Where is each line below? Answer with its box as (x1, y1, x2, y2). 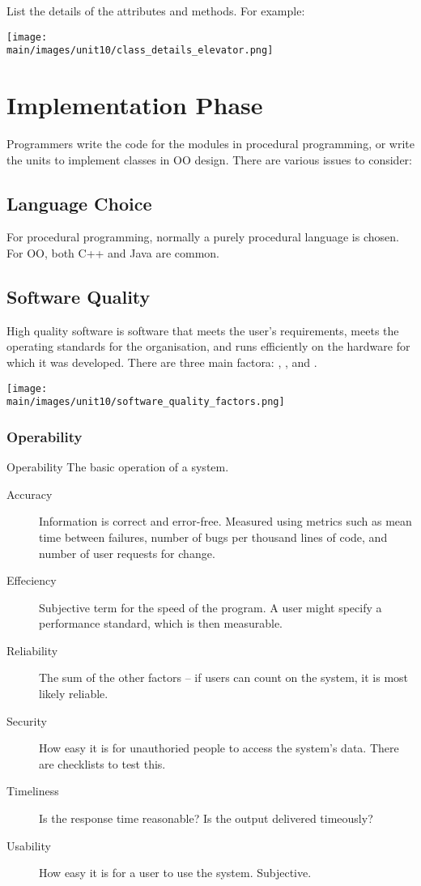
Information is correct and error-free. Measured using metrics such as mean (39, 513, 412, 530)
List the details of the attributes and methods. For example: (6, 2, 305, 19)
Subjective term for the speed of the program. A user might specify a (39, 598, 382, 616)
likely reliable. (39, 685, 108, 702)
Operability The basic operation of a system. (6, 458, 229, 475)
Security (6, 712, 47, 729)
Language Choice (6, 190, 152, 215)
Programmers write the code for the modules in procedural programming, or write (6, 135, 415, 152)
